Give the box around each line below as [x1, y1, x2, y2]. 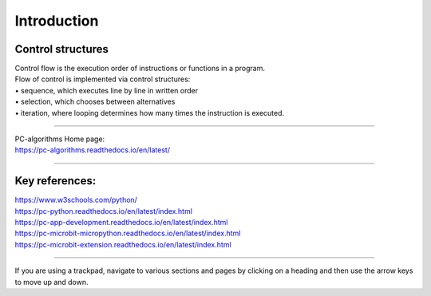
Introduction [14, 12, 99, 30]
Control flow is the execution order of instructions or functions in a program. [14, 64, 265, 73]
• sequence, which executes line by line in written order [14, 85, 199, 95]
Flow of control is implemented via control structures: [14, 74, 191, 84]
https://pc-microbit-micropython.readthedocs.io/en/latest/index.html [14, 228, 241, 239]
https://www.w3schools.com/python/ [14, 195, 137, 205]
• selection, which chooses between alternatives [14, 97, 176, 107]
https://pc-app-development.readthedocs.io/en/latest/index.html [14, 218, 228, 227]
